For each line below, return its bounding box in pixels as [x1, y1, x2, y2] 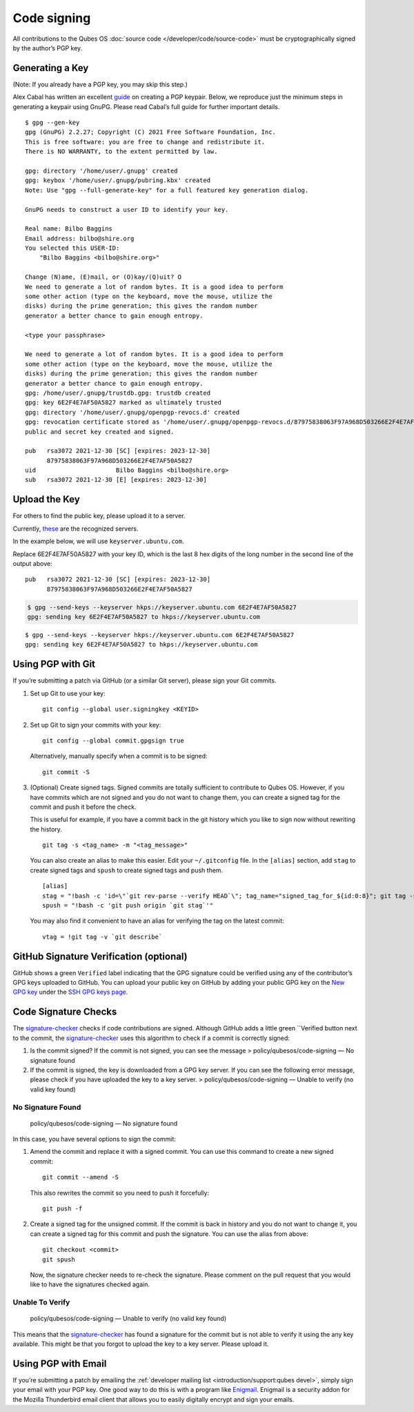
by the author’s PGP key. [12, 43, 83, 52]
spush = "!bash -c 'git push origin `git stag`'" [42, 901, 214, 910]
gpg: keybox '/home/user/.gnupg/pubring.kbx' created [25, 177, 210, 184]
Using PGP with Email [12, 1357, 107, 1369]
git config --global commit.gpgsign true [42, 736, 184, 745]
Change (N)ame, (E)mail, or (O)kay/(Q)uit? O [25, 273, 182, 281]
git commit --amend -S [42, 1173, 119, 1181]
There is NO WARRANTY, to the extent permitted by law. [25, 148, 218, 155]
